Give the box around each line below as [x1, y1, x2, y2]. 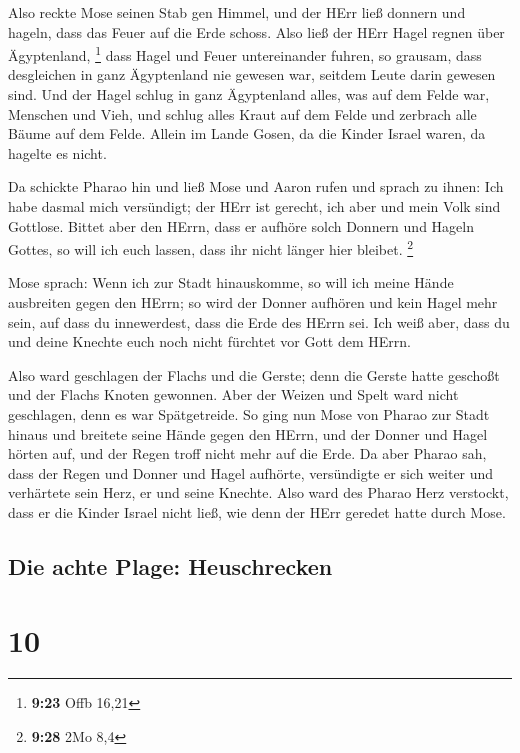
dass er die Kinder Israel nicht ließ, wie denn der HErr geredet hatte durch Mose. [8, 501, 506, 522]
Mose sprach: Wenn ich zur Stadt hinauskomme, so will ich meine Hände [8, 272, 454, 293]
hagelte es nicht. [8, 142, 107, 163]
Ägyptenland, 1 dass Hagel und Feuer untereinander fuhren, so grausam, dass [8, 42, 482, 65]
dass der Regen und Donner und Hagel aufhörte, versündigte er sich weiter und [8, 462, 494, 483]
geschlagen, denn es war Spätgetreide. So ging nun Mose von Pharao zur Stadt [8, 404, 490, 424]
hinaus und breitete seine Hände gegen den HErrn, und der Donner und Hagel [8, 423, 488, 444]
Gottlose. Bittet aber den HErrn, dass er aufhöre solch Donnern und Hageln [8, 215, 474, 236]
